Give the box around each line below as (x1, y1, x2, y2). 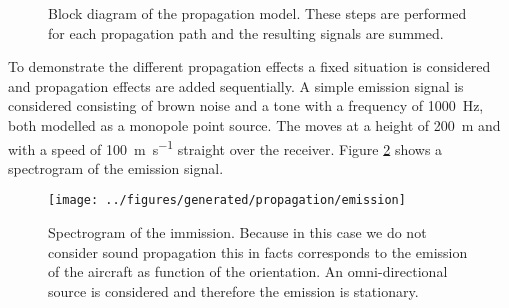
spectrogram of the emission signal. (8, 157, 224, 178)
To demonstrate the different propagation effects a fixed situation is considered (8, 56, 491, 77)
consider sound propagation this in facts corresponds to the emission (48, 241, 468, 262)
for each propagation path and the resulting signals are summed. (48, 22, 444, 43)
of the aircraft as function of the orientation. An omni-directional (48, 261, 448, 282)
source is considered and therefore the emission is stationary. (48, 280, 419, 301)
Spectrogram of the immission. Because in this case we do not (48, 222, 427, 243)
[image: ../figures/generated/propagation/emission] (48, 193, 406, 208)
